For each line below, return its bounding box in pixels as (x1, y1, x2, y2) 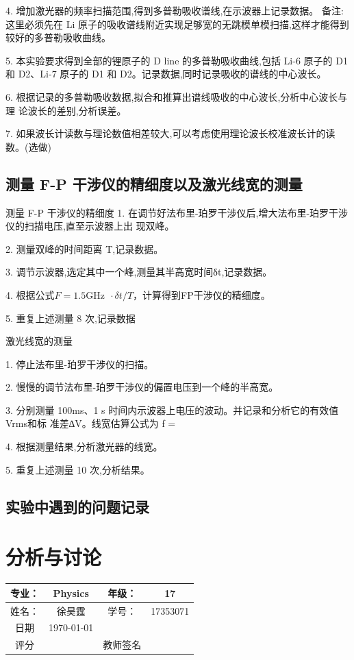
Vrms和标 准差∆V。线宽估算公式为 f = (5, 416, 176, 430)
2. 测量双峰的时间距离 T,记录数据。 (5, 241, 164, 256)
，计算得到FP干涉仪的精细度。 (133, 287, 270, 302)
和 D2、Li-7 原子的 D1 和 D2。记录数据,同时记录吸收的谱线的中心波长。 (5, 66, 327, 81)
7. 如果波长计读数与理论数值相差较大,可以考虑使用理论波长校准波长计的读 (5, 126, 336, 140)
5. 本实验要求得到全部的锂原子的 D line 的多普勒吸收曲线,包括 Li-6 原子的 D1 (5, 53, 348, 67)
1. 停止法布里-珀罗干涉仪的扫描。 (5, 356, 154, 371)
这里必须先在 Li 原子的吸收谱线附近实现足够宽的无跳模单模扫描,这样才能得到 (5, 16, 349, 31)
